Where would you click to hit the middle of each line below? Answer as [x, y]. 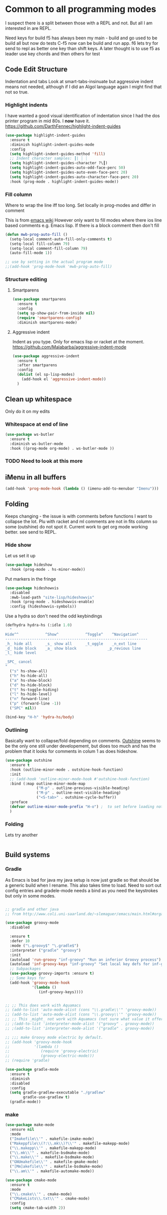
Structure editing [26, 280]
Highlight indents [27, 104]
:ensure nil [22, 1130]
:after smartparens [37, 365]
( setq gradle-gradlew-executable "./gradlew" [58, 1093]
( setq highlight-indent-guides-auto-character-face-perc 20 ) [74, 177]
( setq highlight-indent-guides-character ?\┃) [59, 163]
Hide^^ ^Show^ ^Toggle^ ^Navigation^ [72, 634]
